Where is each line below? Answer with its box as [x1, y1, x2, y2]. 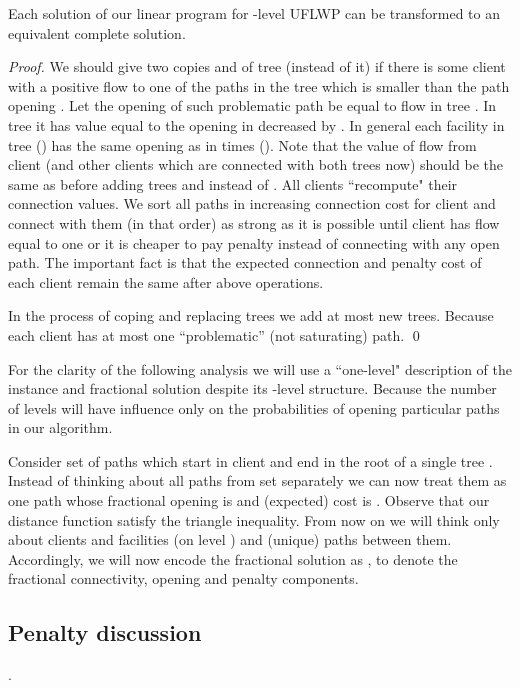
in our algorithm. [8, 417, 113, 438]
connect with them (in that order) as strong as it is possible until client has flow [8, 212, 500, 233]
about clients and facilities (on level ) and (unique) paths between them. [8, 529, 452, 550]
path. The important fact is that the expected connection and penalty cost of [8, 252, 482, 273]
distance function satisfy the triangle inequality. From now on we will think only [8, 509, 500, 530]
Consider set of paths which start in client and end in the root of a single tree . [8, 450, 493, 471]
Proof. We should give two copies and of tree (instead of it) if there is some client [8, 56, 506, 77]
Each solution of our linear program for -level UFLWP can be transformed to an [8, 3, 501, 23]
